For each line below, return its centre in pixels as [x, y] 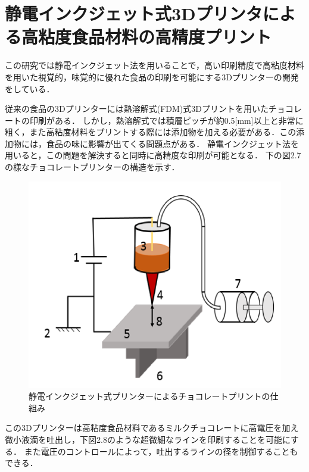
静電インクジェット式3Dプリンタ [134, 13]
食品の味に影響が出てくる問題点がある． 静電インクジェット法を [172, 143]
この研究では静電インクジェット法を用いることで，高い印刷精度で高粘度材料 [155, 65]
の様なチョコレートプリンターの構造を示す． [92, 167]
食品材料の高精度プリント [172, 37]
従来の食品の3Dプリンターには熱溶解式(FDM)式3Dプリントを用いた [137, 109]
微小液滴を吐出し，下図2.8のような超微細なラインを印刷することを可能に [148, 439]
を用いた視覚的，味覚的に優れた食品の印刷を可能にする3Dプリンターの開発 [152, 76]
